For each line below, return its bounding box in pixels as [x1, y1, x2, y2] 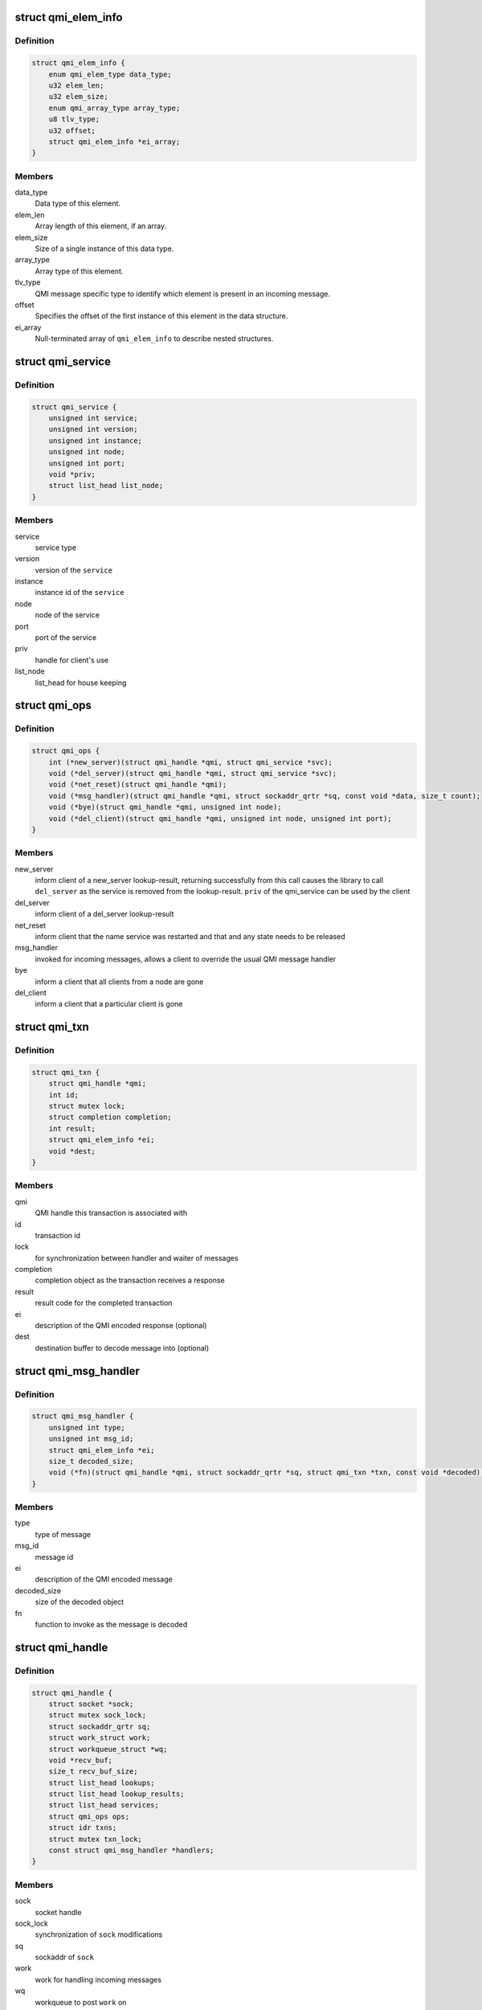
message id [35, 1552, 74, 1561]
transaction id [35, 1230, 80, 1240]
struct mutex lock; [48, 1101, 126, 1111]
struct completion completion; [48, 1113, 172, 1122]
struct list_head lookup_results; [48, 1790, 185, 1799]
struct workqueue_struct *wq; [48, 1745, 168, 1754]
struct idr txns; [48, 1823, 117, 1832]
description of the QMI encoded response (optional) [35, 1321, 207, 1331]
